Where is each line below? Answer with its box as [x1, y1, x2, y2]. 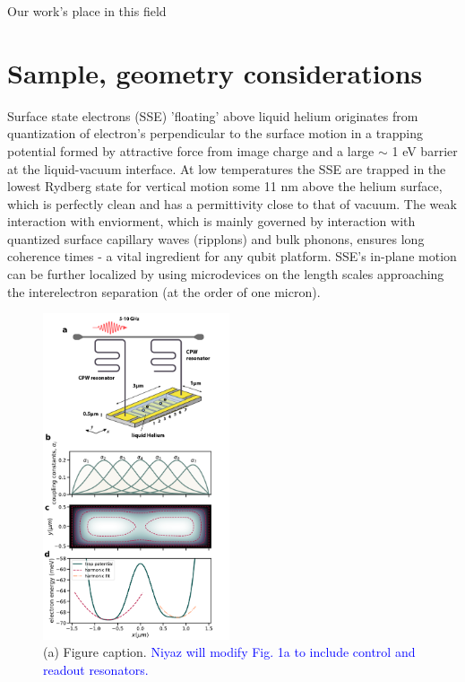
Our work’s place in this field [7, 2, 167, 20]
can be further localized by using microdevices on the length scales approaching [7, 265, 444, 284]
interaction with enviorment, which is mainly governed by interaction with [7, 212, 416, 231]
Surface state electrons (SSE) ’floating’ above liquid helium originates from [7, 106, 418, 125]
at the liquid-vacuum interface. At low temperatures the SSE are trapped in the [7, 159, 446, 178]
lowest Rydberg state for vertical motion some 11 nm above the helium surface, [7, 177, 443, 196]
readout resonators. [43, 660, 149, 679]
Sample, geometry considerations [7, 54, 423, 91]
